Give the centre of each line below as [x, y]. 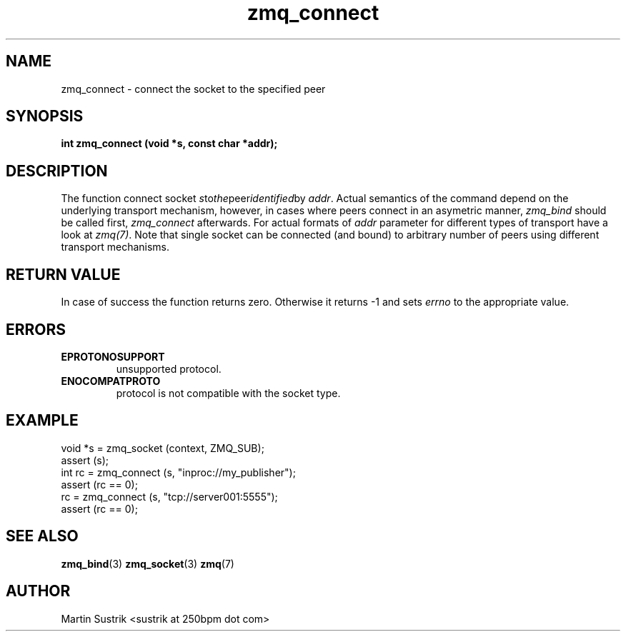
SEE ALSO [42, 536]
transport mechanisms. [115, 247]
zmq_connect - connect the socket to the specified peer [193, 89]
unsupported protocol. [169, 368]
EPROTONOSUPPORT [113, 356]
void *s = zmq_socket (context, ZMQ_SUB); [163, 448]
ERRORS [36, 329]
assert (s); [85, 460]
